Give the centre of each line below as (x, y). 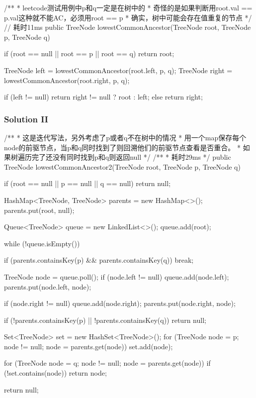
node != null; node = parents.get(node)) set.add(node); (88, 346)
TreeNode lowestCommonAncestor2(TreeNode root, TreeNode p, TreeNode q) (122, 166)
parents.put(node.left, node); (48, 286)
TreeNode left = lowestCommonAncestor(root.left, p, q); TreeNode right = (118, 70)
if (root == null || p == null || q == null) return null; (87, 183)
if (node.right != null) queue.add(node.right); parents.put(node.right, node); (120, 303)
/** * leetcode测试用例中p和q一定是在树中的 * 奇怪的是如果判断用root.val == (128, 7)
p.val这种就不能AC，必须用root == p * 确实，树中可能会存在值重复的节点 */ (128, 17)
